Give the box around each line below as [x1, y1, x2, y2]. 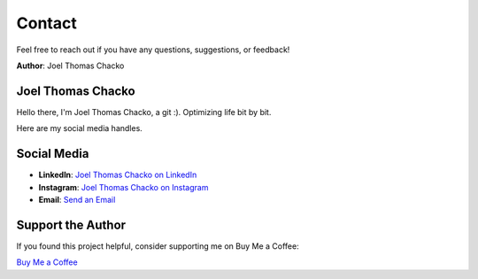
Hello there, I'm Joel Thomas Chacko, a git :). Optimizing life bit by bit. [16, 106, 272, 117]
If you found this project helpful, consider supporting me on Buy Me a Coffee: [16, 240, 300, 252]
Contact [16, 13, 77, 33]
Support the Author [16, 217, 127, 232]
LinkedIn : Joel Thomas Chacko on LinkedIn [38, 169, 197, 181]
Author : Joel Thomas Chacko [16, 60, 125, 71]
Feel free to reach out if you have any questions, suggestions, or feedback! [16, 44, 290, 55]
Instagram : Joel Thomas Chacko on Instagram [38, 182, 209, 192]
